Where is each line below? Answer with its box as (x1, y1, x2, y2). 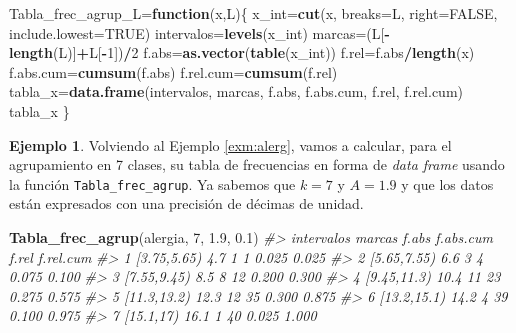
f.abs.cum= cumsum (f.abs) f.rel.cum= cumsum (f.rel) (9, 61, 338, 82)
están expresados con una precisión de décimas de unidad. (9, 193, 364, 214)
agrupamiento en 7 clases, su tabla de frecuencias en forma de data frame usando (9, 154, 505, 175)
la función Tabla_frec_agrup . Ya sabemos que (9, 173, 296, 194)
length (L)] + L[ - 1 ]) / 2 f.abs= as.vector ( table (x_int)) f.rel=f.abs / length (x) (9, 42, 475, 63)
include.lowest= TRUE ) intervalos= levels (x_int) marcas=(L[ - (9, 22, 390, 43)
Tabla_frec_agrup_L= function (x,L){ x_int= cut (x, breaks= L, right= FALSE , (9, 3, 498, 23)
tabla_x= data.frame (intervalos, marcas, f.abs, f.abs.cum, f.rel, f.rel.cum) (9, 81, 464, 102)
